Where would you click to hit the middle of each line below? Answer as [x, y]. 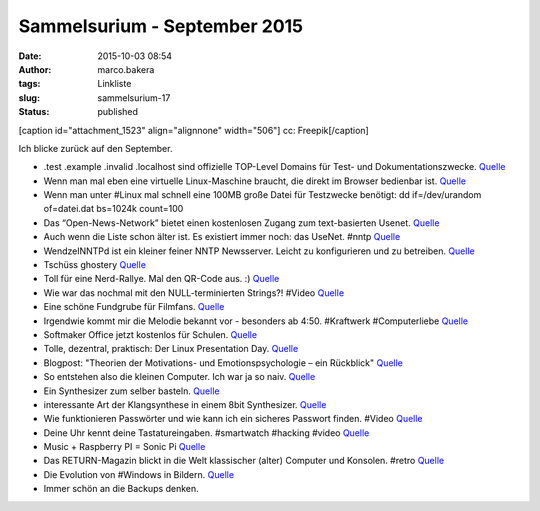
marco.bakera [126, 69]
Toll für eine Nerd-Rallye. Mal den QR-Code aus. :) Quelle [161, 279]
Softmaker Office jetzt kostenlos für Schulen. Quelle [150, 334]
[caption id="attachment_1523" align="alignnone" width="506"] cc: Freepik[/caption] [193, 130]
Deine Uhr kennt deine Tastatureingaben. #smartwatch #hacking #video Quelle [206, 432]
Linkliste [114, 84]
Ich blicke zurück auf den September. [95, 148]
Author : [35, 69]
